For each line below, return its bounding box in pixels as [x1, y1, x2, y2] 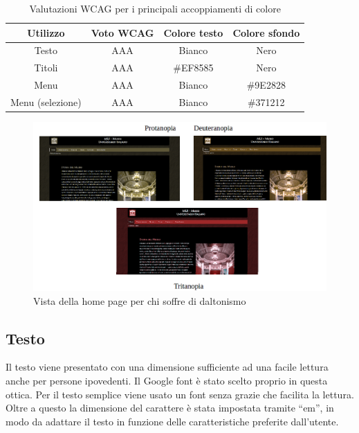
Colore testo [163, 25, 223, 39]
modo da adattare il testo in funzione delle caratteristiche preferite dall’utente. [6, 414, 339, 428]
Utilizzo [27, 25, 65, 39]
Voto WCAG [91, 25, 154, 39]
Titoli [34, 60, 58, 75]
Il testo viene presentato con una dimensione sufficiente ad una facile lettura [6, 360, 329, 374]
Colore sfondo [232, 25, 300, 39]
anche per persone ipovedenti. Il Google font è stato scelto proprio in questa [6, 373, 328, 387]
